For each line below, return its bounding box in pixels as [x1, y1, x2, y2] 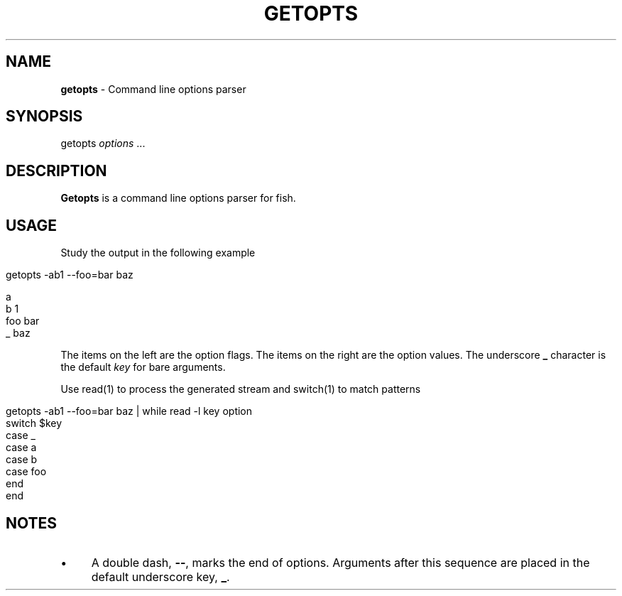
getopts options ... [60, 137, 146, 150]
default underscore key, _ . [91, 569, 230, 584]
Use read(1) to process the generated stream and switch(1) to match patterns [60, 383, 421, 396]
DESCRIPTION [6, 161, 107, 180]
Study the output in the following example [60, 246, 256, 259]
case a [6, 441, 37, 454]
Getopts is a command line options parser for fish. [60, 192, 296, 205]
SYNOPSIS [6, 107, 83, 126]
